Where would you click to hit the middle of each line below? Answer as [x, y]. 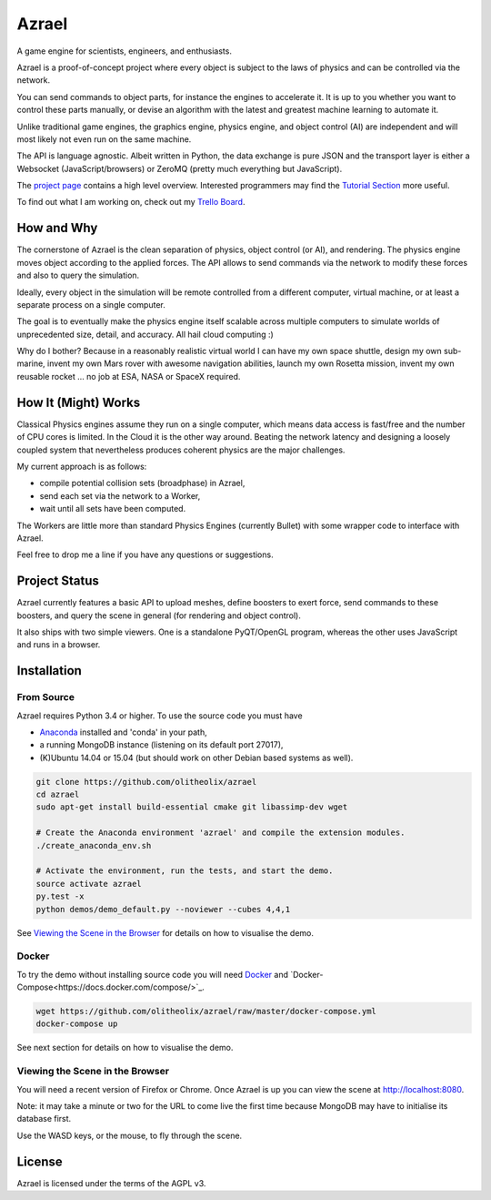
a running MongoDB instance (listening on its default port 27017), [161, 745]
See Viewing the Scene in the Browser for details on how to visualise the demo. [165, 932]
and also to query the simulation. [78, 275]
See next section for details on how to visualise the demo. [125, 1048]
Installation [49, 671]
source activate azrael [89, 884]
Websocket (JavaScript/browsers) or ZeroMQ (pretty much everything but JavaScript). [180, 168]
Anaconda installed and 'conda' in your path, [124, 732]
